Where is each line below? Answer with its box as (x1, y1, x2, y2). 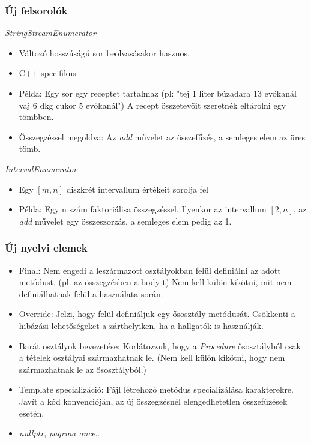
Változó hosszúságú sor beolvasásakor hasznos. (19, 46, 190, 59)
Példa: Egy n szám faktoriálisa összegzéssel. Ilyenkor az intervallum (19, 203, 267, 215)
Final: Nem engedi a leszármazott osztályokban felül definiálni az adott (19, 264, 281, 276)
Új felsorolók (5, 2, 68, 17)
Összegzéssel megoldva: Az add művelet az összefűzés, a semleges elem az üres (19, 130, 306, 143)
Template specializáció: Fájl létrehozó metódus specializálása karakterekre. (19, 383, 294, 396)
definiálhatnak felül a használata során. (19, 287, 163, 300)
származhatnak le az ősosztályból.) (19, 363, 146, 375)
